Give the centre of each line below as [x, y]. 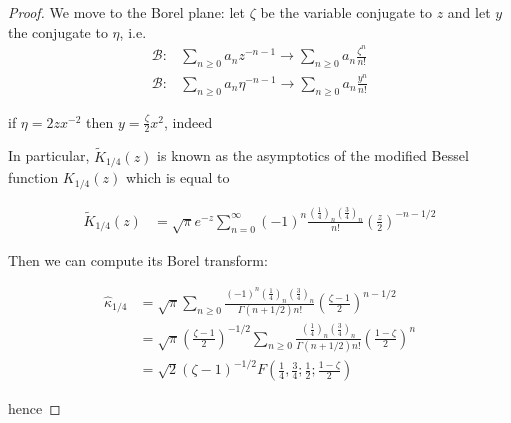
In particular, [49, 155]
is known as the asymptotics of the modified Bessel [313, 155]
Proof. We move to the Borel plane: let [126, 12]
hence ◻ [34, 407]
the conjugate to [58, 31]
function [33, 177]
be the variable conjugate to [346, 12]
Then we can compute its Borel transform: [138, 259]
